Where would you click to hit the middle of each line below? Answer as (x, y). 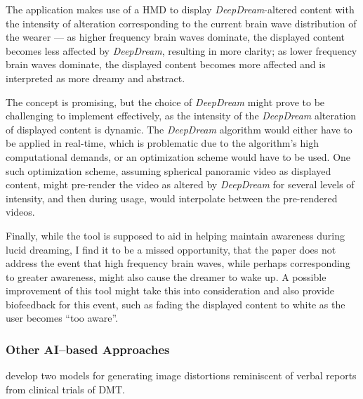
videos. (20, 212)
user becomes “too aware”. (62, 318)
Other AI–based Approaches (88, 349)
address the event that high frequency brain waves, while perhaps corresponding (178, 263)
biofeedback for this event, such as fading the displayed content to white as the (176, 304)
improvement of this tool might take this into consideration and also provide (170, 290)
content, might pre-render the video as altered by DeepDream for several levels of (180, 184)
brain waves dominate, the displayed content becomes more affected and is (166, 64)
